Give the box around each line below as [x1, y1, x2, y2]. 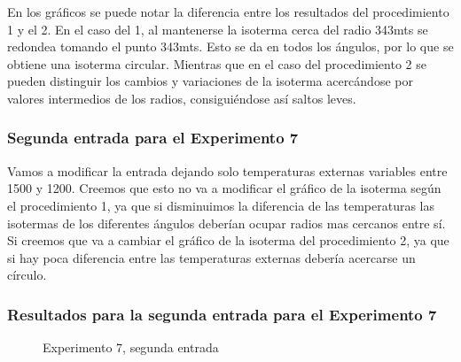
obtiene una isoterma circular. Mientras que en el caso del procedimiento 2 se [7, 54, 426, 73]
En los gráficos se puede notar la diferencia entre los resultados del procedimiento [7, 3, 449, 20]
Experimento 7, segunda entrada [43, 338, 219, 357]
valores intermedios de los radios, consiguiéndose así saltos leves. [7, 89, 356, 107]
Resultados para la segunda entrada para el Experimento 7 [7, 303, 437, 325]
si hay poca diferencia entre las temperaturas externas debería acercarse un [7, 248, 416, 266]
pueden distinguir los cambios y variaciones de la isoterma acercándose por [7, 72, 413, 90]
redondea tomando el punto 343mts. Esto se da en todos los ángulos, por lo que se [7, 37, 454, 56]
